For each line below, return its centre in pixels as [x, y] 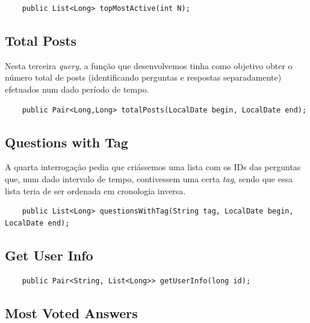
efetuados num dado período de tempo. [77, 89]
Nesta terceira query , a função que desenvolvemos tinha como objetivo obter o [149, 65]
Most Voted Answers [71, 312]
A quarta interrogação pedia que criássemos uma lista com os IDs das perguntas [153, 167]
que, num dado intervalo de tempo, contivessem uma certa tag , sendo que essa [149, 178]
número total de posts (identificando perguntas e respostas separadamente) [143, 77]
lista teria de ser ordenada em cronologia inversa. [95, 190]
